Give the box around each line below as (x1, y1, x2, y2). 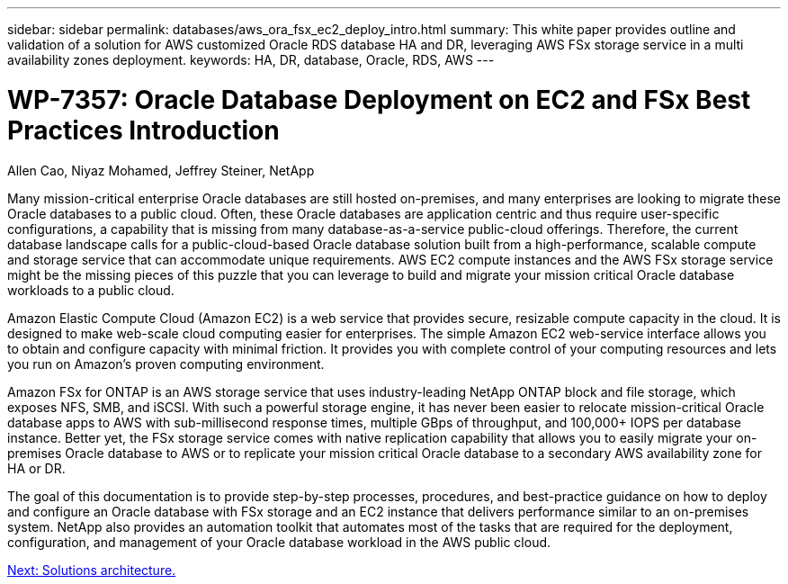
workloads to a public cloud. (7, 282, 175, 298)
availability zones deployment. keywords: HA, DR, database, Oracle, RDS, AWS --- (7, 52, 495, 67)
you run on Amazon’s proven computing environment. (7, 355, 325, 372)
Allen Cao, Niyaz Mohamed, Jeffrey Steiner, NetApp (7, 162, 315, 178)
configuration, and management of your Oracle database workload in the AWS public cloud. (7, 534, 551, 550)
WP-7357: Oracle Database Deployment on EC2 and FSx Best (7, 84, 751, 115)
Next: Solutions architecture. (7, 562, 176, 578)
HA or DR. (7, 460, 66, 476)
